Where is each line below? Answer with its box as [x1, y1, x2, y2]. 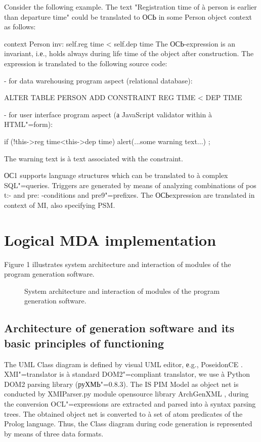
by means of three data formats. [4, 428, 104, 438]
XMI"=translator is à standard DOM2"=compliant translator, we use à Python [4, 369, 250, 379]
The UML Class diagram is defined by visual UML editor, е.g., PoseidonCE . [4, 359, 243, 369]
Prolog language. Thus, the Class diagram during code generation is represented [4, 418, 252, 429]
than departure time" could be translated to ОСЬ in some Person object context [4, 11, 252, 22]
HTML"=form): [4, 119, 53, 129]
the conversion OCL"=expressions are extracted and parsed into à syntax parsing [4, 398, 256, 409]
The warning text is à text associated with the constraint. [4, 153, 183, 163]
